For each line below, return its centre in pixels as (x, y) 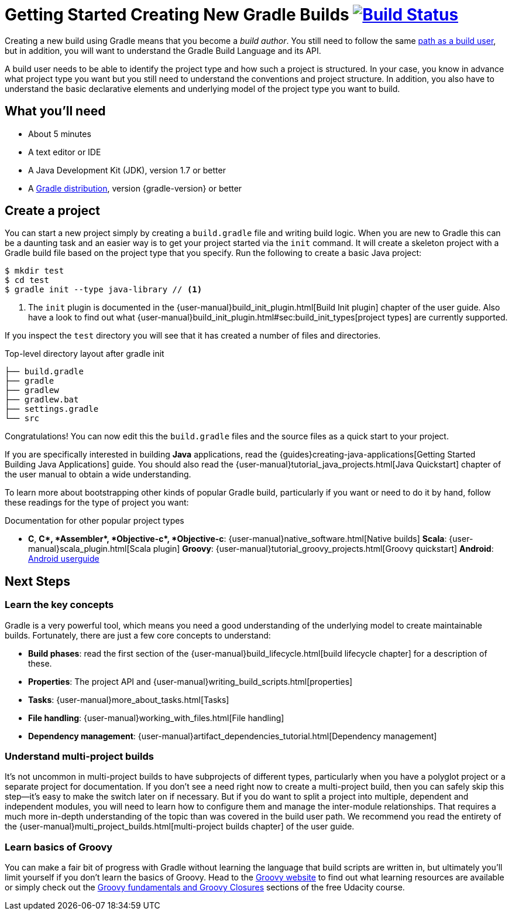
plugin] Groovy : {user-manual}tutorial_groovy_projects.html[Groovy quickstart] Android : (323, 549)
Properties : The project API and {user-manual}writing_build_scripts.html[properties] (190, 681)
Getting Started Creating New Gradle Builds (177, 15)
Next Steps (37, 581)
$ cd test (27, 280)
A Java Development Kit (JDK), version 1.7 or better (127, 170)
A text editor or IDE (65, 152)
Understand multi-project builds (79, 757)
